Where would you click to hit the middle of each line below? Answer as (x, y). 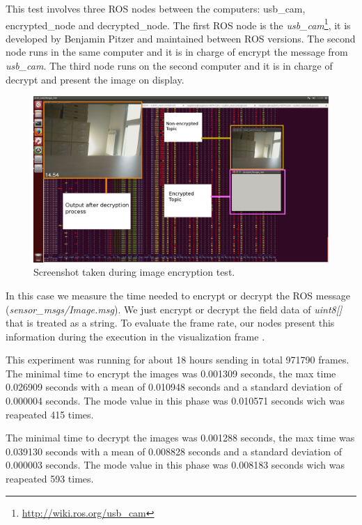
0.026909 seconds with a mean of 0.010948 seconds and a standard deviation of (174, 387)
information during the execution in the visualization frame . (135, 336)
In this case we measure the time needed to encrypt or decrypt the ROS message (178, 295)
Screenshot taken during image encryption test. (134, 272)
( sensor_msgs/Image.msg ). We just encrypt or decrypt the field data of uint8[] (174, 309)
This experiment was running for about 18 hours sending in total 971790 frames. (178, 360)
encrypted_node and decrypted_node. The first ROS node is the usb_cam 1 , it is (178, 24)
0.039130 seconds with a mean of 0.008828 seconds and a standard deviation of (174, 451)
